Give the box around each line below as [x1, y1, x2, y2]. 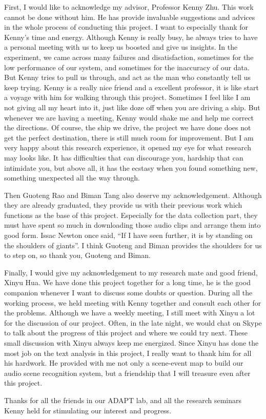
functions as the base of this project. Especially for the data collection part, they [4, 209, 258, 220]
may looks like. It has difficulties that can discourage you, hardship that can [4, 152, 243, 163]
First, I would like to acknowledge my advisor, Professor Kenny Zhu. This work [4, 2, 254, 12]
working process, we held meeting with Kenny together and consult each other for [4, 297, 261, 308]
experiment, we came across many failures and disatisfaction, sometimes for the [4, 51, 254, 62]
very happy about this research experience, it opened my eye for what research [4, 142, 251, 153]
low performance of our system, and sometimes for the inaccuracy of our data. [4, 62, 250, 72]
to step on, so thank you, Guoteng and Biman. [4, 250, 151, 261]
